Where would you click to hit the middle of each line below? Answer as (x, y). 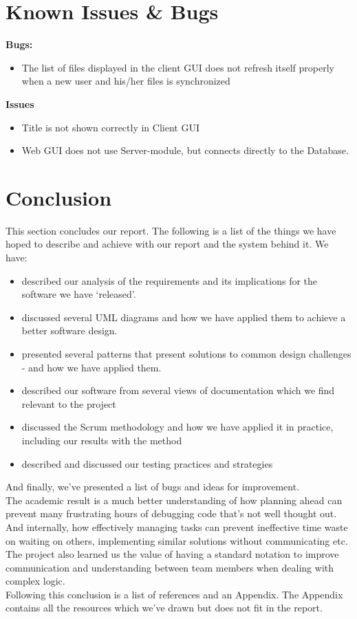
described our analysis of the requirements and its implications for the (170, 280)
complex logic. (35, 581)
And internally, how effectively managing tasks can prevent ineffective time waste (177, 526)
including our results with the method (102, 440)
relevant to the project (69, 403)
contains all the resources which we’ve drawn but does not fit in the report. (164, 608)
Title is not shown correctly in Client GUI (110, 127)
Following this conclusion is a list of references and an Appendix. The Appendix (174, 594)
